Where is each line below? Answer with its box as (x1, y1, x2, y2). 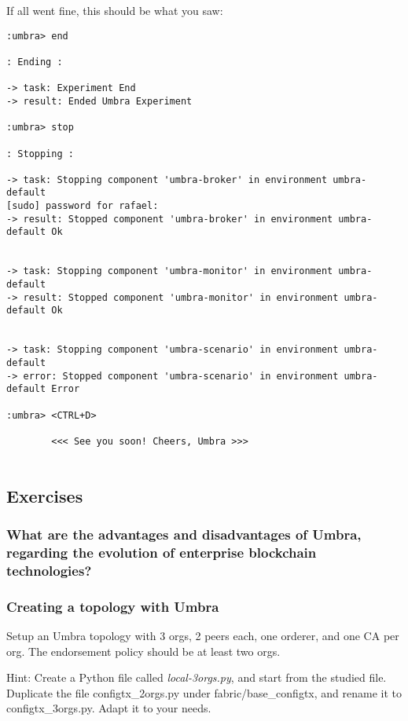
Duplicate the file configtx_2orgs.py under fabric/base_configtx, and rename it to (6, 684, 402, 701)
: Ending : (6, 56, 63, 68)
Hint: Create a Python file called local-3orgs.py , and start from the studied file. (6, 669, 387, 686)
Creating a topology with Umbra (6, 596, 219, 616)
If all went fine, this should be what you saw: (6, 2, 223, 18)
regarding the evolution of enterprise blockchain (6, 542, 317, 562)
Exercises (6, 483, 83, 507)
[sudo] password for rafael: (6, 200, 159, 212)
